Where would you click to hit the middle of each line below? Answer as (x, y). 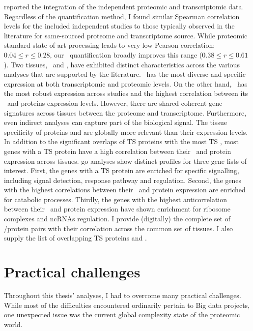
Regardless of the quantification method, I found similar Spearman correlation (122, 16)
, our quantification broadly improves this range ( (126, 54)
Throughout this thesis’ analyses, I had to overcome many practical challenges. (123, 295)
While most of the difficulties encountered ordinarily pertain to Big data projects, (127, 305)
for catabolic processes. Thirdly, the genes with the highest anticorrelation (116, 199)
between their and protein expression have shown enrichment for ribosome (117, 209)
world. (13, 324)
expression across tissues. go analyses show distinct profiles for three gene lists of (125, 161)
